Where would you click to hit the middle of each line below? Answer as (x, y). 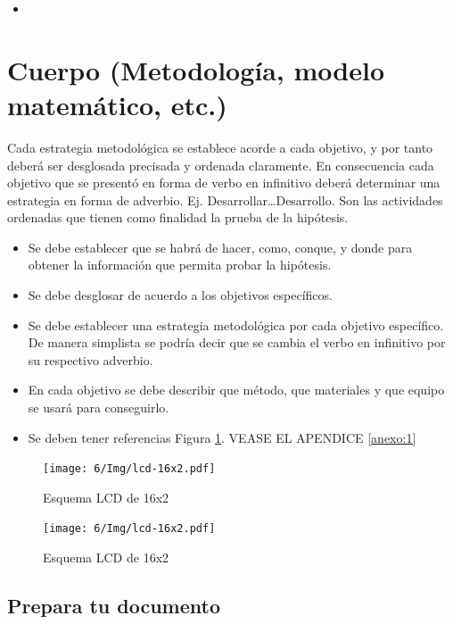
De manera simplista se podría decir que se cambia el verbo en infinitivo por (237, 342)
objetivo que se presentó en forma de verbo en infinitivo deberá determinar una (224, 183)
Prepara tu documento (114, 606)
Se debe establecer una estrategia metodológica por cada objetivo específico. (236, 324)
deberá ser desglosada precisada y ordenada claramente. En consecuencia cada (221, 165)
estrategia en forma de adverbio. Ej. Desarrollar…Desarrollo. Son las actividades (225, 200)
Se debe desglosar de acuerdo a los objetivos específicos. (180, 295)
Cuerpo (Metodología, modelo (196, 69)
